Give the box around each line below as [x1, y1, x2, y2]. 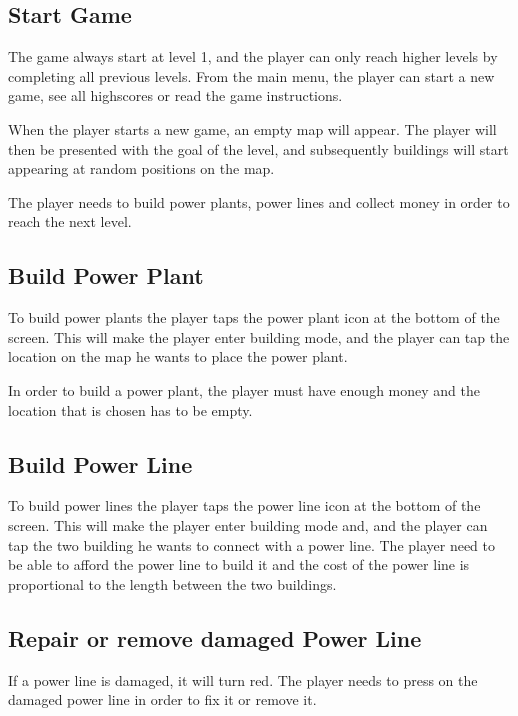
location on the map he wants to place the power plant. [8, 346, 348, 367]
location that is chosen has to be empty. [8, 399, 253, 420]
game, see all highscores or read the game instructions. [8, 85, 343, 106]
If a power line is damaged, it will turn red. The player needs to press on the [8, 669, 478, 690]
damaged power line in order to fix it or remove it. [8, 689, 317, 710]
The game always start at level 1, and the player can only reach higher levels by [8, 46, 498, 67]
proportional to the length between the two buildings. [8, 573, 337, 594]
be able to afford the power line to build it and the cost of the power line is [8, 554, 470, 575]
